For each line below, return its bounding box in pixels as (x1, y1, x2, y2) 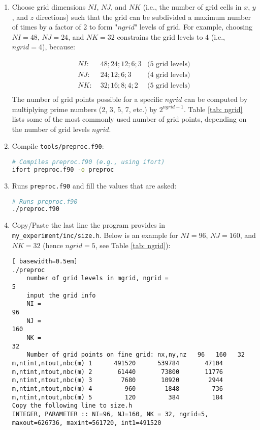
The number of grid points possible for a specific (12, 94, 163, 104)
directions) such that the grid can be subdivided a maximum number (36, 11, 251, 22)
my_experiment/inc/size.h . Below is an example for (12, 229, 178, 240)
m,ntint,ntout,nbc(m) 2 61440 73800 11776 (12, 368, 223, 375)
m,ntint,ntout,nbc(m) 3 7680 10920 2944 (12, 377, 223, 384)
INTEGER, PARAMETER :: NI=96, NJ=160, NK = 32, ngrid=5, (12, 410, 209, 418)
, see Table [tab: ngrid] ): (95, 239, 171, 250)
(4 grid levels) (147, 71, 190, 79)
